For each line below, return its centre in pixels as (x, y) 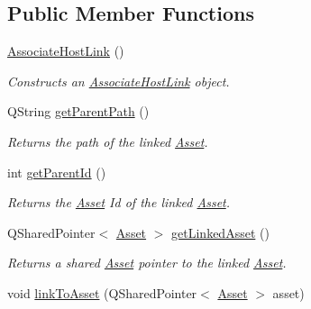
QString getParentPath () (78, 111)
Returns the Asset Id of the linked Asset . (119, 202)
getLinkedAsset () (220, 232)
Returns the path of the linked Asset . (108, 141)
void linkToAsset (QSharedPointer (102, 292)
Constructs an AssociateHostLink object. (119, 81)
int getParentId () (57, 172)
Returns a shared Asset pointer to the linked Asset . (147, 263)
